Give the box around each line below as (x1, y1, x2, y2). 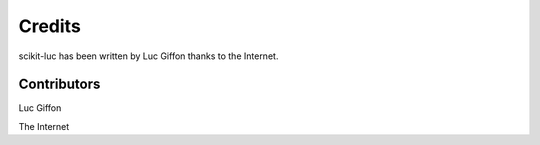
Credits (18, 15, 82, 37)
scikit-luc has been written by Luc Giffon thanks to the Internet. (18, 50, 279, 62)
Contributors (18, 76, 101, 93)
